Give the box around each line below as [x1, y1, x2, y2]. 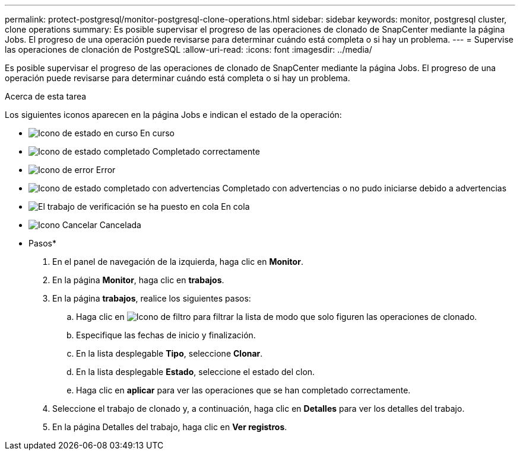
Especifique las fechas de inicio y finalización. [76, 330, 256, 340]
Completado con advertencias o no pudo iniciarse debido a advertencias [222, 183, 507, 193]
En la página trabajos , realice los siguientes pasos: [52, 293, 251, 303]
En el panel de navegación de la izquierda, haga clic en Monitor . [52, 257, 303, 267]
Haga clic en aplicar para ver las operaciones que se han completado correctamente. [76, 385, 411, 395]
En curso [140, 128, 175, 138]
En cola [221, 201, 250, 212]
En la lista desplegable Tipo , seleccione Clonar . [76, 348, 263, 358]
